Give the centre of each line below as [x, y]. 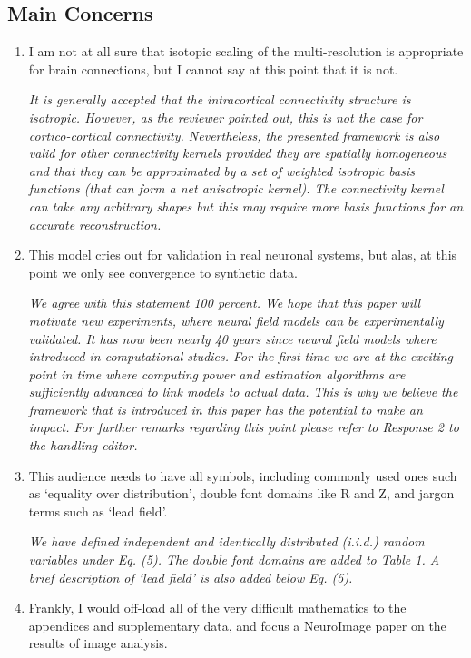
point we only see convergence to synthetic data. [163, 272]
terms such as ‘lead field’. [98, 511]
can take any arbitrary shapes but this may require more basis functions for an [246, 206]
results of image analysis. [98, 643]
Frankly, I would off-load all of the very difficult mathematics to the [217, 608]
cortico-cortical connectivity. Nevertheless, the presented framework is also [234, 135]
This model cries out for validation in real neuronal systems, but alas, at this [243, 255]
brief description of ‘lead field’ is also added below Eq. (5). [191, 577]
